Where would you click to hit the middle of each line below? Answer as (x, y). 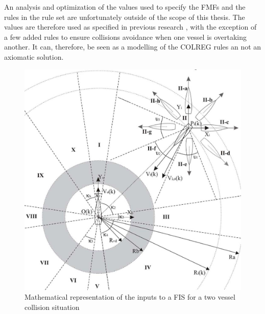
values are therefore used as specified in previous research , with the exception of (130, 27)
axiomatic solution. (34, 56)
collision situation (52, 307)
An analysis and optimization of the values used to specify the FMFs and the (125, 7)
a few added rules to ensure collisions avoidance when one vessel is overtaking (126, 37)
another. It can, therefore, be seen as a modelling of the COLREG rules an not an (133, 47)
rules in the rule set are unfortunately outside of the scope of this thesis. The (125, 17)
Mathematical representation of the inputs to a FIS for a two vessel (130, 297)
